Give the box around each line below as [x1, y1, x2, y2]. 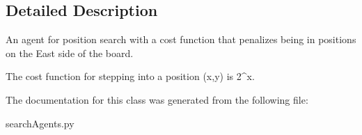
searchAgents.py [6, 116, 74, 130]
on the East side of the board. [6, 45, 134, 60]
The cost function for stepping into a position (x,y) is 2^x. [6, 69, 255, 84]
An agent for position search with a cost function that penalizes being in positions [6, 32, 356, 47]
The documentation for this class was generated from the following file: [6, 92, 308, 106]
